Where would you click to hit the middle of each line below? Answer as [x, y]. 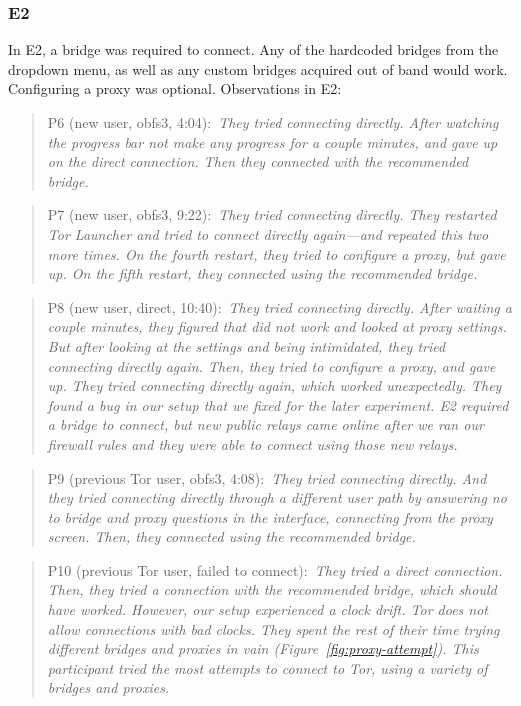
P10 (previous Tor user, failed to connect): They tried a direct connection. [275, 569]
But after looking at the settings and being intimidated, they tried [246, 345]
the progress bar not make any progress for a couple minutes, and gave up [272, 141]
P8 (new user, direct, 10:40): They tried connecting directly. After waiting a [279, 306]
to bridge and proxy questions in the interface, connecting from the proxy [270, 516]
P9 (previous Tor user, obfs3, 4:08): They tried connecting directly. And [267, 477]
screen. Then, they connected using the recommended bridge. [231, 536]
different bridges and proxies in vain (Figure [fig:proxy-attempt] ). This [263, 648]
